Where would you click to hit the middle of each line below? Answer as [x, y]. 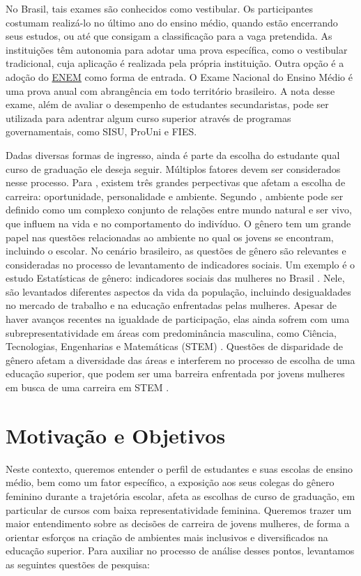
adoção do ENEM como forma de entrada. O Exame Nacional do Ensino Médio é [179, 76]
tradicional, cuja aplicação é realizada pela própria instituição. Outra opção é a [175, 63]
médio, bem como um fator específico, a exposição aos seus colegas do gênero [170, 482]
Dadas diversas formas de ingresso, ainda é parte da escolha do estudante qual [173, 154]
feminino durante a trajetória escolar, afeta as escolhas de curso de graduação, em [180, 495]
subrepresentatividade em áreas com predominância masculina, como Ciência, [171, 332]
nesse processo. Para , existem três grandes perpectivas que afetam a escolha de [176, 182]
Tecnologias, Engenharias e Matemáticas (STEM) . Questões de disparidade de [174, 346]
